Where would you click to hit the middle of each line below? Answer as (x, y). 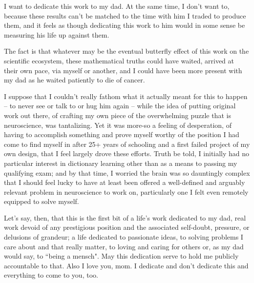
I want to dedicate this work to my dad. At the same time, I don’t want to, (117, 6)
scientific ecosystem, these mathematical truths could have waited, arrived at (119, 60)
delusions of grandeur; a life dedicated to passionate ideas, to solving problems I (124, 237)
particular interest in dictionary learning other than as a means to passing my (121, 163)
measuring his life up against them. (57, 34)
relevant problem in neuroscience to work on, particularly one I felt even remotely (126, 192)
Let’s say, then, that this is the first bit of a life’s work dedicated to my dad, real (125, 217)
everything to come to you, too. (51, 275)
